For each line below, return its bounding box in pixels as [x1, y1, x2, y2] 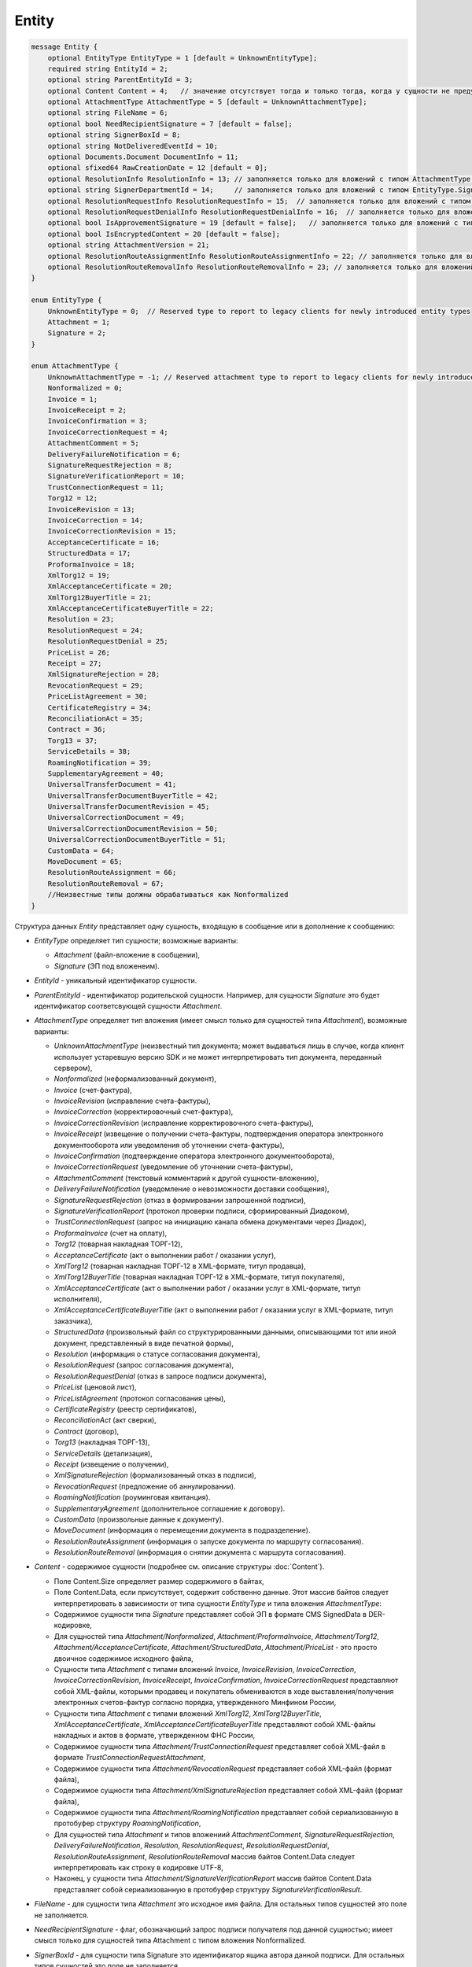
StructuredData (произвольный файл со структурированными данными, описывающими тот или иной [53, 1327, 396, 1337]
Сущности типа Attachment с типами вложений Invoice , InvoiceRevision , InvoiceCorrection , [53, 1664, 357, 1674]
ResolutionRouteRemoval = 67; [47, 879, 164, 888]
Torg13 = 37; [47, 736, 98, 745]
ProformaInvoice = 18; [47, 559, 135, 569]
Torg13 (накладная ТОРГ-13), [53, 1437, 150, 1447]
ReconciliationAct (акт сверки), [53, 1415, 157, 1425]
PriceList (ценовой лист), [53, 1382, 137, 1392]
